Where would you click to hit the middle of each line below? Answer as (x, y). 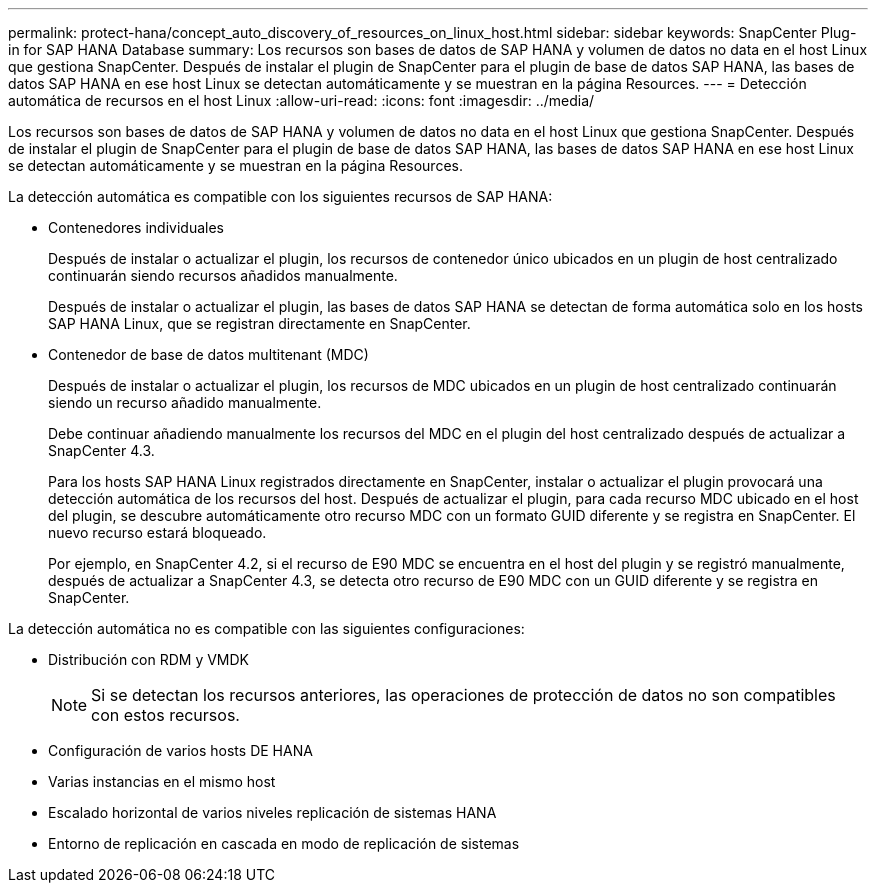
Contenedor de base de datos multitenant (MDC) (208, 354)
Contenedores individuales (136, 227)
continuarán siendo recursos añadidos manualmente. (223, 275)
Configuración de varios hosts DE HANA (180, 750)
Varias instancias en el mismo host (162, 781)
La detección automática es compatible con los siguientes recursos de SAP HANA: (280, 196)
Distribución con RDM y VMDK (149, 659)
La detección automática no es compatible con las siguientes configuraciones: (266, 628)
